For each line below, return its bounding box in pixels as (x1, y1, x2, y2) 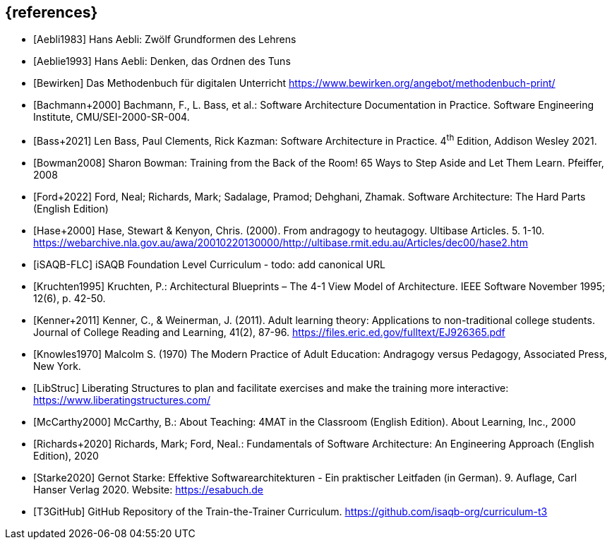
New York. (33, 360, 81, 373)
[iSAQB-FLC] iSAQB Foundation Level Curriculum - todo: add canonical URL (33, 258, 385, 271)
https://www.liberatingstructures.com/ (33, 394, 211, 407)
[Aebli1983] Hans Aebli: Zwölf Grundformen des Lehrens (33, 33, 296, 46)
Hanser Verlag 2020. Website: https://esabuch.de (33, 484, 264, 496)
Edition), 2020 (33, 450, 99, 462)
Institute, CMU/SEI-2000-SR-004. (33, 111, 190, 124)
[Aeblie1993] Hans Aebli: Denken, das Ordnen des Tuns (33, 55, 291, 68)
